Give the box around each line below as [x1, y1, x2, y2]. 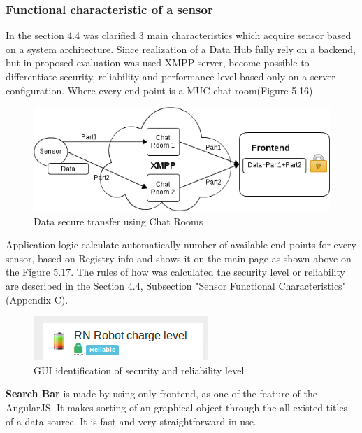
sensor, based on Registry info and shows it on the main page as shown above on [6, 250, 352, 265]
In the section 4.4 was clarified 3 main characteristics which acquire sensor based [6, 28, 352, 43]
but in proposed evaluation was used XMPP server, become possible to [6, 55, 310, 70]
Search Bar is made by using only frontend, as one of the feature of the [6, 386, 317, 401]
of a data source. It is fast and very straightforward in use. [6, 413, 256, 428]
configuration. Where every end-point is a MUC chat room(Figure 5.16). [6, 83, 316, 97]
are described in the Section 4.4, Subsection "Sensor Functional [6, 278, 275, 293]
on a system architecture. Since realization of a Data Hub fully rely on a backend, [6, 41, 356, 56]
